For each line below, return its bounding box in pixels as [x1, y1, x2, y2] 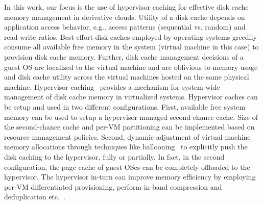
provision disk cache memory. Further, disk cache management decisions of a [4, 51, 244, 62]
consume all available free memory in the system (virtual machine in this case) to [4, 41, 259, 52]
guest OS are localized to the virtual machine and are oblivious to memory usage [4, 61, 258, 72]
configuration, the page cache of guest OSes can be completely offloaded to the [4, 161, 250, 172]
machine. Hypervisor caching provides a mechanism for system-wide [4, 81, 220, 92]
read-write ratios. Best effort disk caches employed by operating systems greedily [4, 31, 257, 42]
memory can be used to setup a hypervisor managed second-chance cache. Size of [4, 111, 258, 122]
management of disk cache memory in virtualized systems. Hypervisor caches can [4, 91, 258, 102]
